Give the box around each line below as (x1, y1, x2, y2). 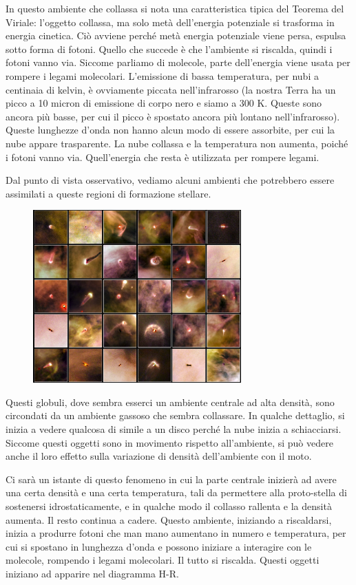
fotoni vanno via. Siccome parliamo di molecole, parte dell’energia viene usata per (6, 55, 350, 70)
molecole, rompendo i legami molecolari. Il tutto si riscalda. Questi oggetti (6, 553, 320, 567)
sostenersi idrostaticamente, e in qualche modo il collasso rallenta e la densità (6, 498, 332, 513)
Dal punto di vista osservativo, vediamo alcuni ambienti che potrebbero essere (6, 173, 335, 187)
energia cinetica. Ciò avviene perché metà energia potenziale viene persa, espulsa (6, 28, 346, 43)
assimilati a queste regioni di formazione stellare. (6, 186, 211, 200)
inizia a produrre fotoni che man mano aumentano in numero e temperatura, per (6, 526, 346, 540)
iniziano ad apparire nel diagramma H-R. (6, 566, 179, 580)
